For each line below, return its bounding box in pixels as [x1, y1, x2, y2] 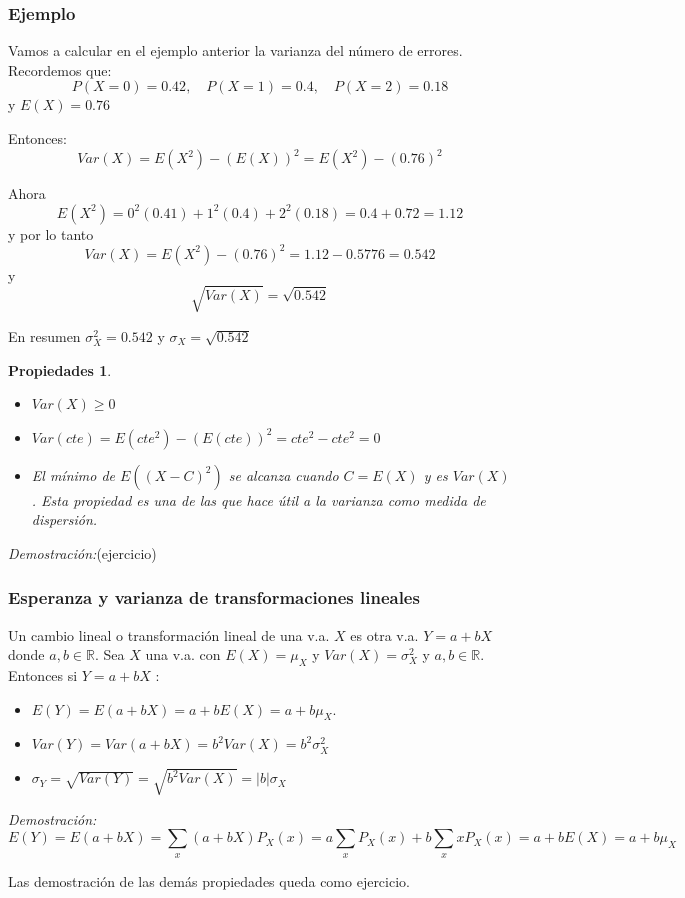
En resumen [8, 325, 81, 346]
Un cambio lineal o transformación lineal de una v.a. [8, 624, 330, 645]
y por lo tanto [8, 223, 94, 244]
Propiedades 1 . [8, 359, 112, 380]
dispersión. [31, 509, 98, 530]
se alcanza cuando [228, 464, 339, 485]
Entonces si [8, 665, 78, 686]
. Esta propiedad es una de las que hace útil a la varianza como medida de [31, 489, 486, 510]
